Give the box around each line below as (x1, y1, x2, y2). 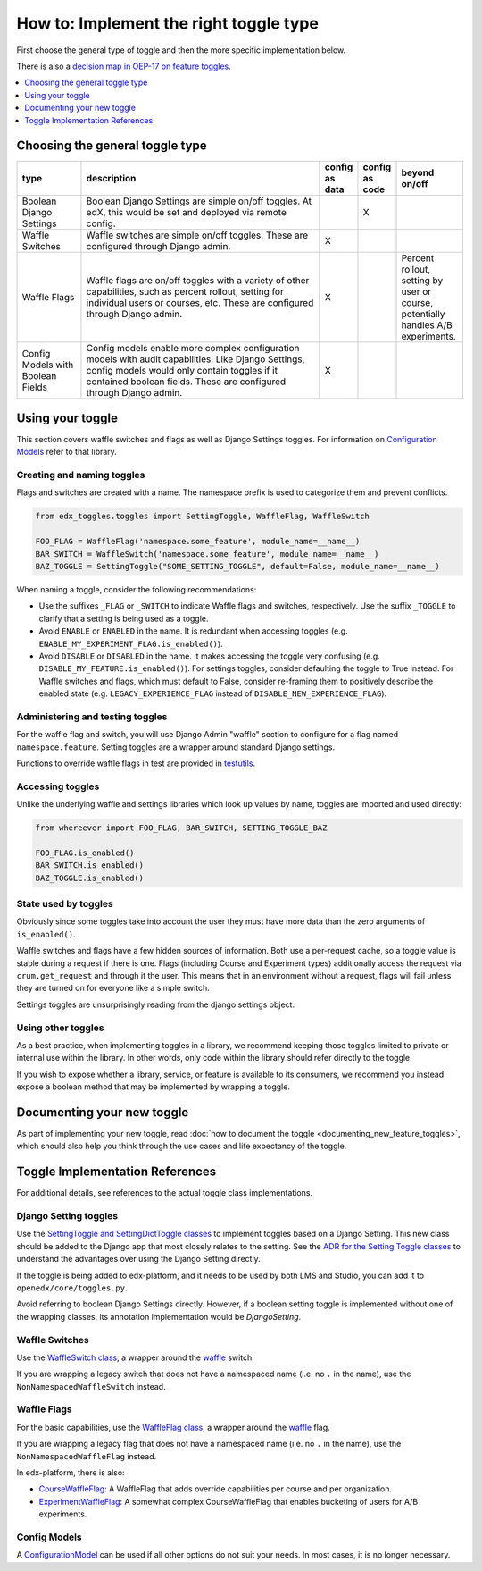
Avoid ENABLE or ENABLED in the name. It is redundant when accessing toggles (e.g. (38, 626, 348, 636)
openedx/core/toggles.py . (16, 1282, 128, 1293)
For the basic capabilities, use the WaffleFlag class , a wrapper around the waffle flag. (16, 1422, 330, 1432)
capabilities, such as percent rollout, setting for (86, 286, 285, 298)
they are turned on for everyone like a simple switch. (16, 983, 210, 994)
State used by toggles (16, 898, 113, 911)
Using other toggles (16, 1021, 104, 1034)
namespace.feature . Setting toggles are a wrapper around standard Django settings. (16, 742, 335, 752)
